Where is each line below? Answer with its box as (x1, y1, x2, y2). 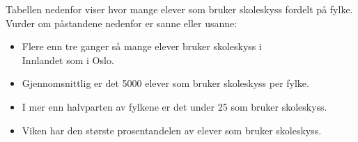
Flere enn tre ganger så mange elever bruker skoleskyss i (22, 39, 262, 54)
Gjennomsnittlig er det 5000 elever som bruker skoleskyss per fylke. (22, 76, 309, 90)
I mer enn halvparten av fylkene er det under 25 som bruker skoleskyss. (22, 99, 327, 113)
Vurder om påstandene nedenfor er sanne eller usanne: (6, 15, 238, 30)
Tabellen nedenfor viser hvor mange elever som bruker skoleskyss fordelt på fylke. (6, 2, 353, 16)
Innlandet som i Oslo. (22, 52, 114, 67)
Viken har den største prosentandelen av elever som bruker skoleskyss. (22, 123, 322, 137)
